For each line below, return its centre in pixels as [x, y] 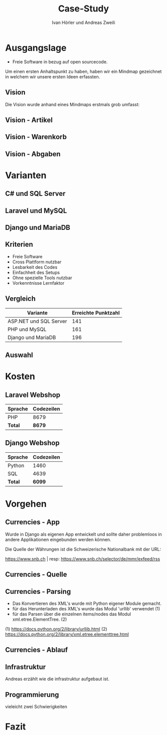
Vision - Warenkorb [36, 137]
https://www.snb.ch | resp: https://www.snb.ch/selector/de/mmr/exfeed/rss [83, 558]
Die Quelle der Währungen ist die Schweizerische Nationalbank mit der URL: [83, 549]
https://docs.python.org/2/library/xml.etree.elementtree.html [67, 634]
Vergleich [20, 299]
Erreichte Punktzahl [96, 313]
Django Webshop [32, 443]
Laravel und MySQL [36, 211]
